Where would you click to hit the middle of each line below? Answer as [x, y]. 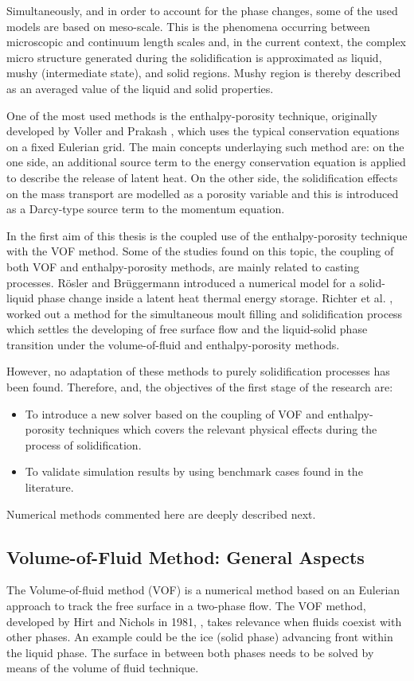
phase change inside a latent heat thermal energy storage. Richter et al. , [215, 298]
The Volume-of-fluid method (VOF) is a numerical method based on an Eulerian [203, 590]
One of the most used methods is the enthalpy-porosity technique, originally [192, 115]
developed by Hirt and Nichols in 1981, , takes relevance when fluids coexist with [204, 621]
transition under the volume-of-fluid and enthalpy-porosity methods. [173, 344]
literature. [49, 487]
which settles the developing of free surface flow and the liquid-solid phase [187, 329]
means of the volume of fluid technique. [103, 668]
